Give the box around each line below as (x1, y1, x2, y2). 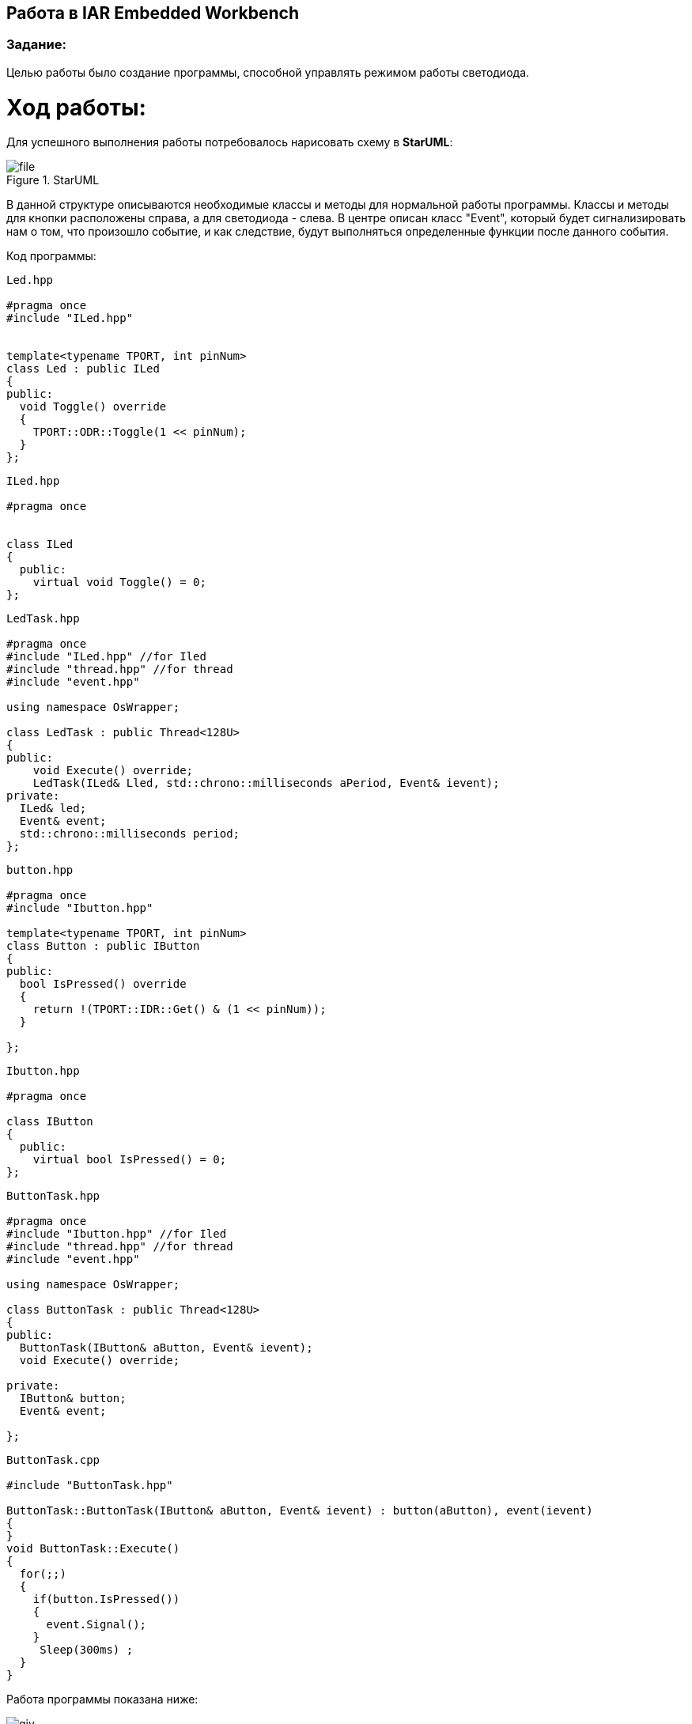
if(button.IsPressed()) (32, 1593, 180, 1606)
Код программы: (6, 249, 96, 263)
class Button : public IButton (6, 940, 200, 953)
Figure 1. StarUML (6, 173, 100, 187)
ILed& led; (19, 802, 87, 815)
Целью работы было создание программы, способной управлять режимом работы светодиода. (6, 65, 530, 79)
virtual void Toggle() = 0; (32, 576, 206, 589)
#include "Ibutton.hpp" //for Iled (6, 1227, 227, 1241)
